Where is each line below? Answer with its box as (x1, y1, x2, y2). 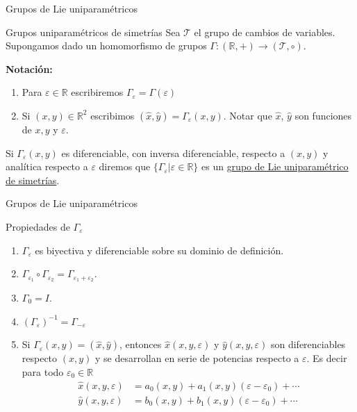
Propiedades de (6, 219, 70, 233)
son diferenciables (270, 337, 346, 352)
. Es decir (306, 351, 347, 365)
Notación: (6, 61, 53, 76)
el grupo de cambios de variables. (194, 24, 335, 39)
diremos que (99, 159, 151, 174)
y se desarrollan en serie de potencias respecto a (94, 351, 299, 365)
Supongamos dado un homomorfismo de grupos (6, 38, 207, 53)
